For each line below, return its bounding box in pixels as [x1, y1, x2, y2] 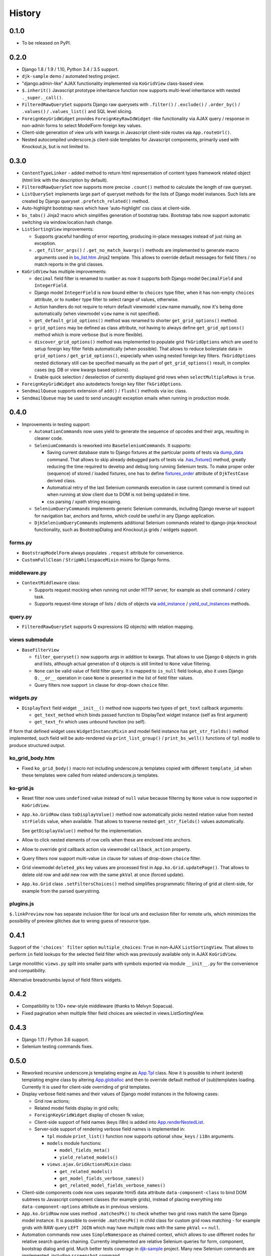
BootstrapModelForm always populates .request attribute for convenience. [22, 550, 184, 556]
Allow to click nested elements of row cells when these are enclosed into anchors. [22, 837, 192, 843]
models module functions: [47, 1140, 102, 1146]
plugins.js [9, 900, 35, 907]
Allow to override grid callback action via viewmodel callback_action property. [22, 846, 191, 852]
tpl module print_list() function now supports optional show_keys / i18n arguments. [47, 1133, 235, 1139]
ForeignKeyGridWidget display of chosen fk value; [34, 1112, 145, 1118]
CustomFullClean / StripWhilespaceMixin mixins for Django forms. [22, 557, 171, 563]
